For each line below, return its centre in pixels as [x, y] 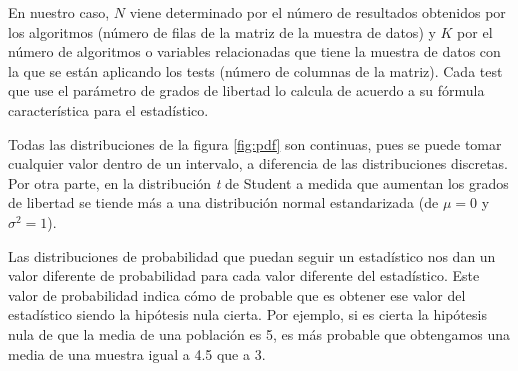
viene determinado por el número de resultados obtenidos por [317, 12]
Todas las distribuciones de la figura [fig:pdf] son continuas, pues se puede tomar [255, 143]
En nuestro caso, [59, 12]
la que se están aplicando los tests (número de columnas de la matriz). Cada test [255, 70]
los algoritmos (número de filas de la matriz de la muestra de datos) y [222, 31]
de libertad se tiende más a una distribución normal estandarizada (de [223, 202]
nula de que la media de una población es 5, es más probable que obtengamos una [259, 333]
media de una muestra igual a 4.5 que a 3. [137, 353]
